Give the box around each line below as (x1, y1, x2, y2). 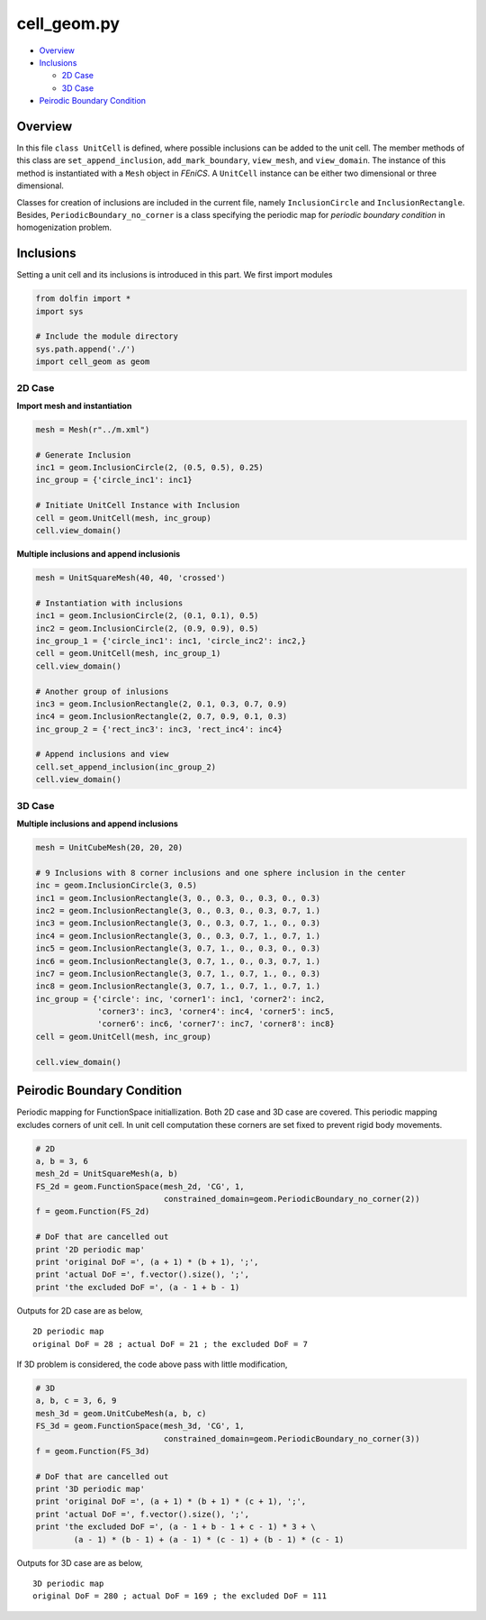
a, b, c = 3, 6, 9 (35, 1396, 117, 1406)
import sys (35, 306, 84, 316)
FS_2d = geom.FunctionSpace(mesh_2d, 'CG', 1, (35, 1181, 245, 1191)
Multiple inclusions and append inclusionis (16, 549, 181, 560)
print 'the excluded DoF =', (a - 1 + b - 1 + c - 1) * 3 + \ (35, 1522, 316, 1532)
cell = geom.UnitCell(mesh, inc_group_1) (35, 649, 221, 659)
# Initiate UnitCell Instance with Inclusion (35, 500, 240, 511)
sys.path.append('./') (35, 343, 136, 354)
